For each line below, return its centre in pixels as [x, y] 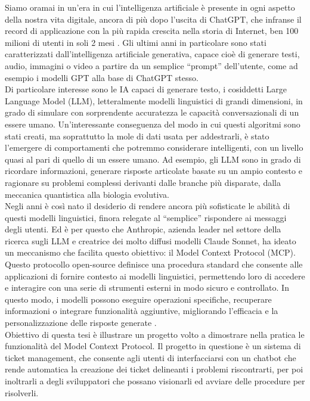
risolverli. [22, 392]
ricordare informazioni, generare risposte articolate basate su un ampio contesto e [154, 171]
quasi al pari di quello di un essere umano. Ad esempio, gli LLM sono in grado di [153, 159]
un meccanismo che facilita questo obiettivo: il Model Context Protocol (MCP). [150, 252]
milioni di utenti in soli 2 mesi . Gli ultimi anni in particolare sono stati [136, 42]
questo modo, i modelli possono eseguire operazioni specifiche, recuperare [138, 299]
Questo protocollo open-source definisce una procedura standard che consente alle [154, 264]
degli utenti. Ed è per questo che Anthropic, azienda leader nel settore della [143, 229]
